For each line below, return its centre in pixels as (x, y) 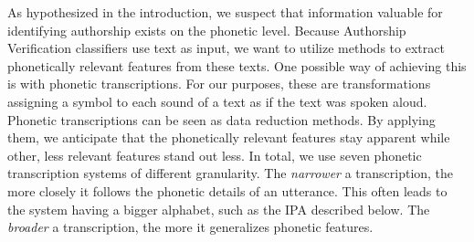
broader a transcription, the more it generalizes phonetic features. (190, 227)
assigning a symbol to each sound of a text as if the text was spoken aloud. (217, 101)
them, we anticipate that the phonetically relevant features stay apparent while (229, 137)
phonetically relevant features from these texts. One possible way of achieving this (237, 65)
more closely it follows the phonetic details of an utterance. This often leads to (227, 190)
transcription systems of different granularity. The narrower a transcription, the (231, 173)
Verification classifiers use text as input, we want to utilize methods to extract (226, 48)
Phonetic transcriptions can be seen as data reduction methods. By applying (221, 119)
